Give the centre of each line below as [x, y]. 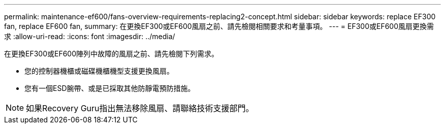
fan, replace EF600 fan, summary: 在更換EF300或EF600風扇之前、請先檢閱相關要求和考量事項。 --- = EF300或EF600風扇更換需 [219, 26]
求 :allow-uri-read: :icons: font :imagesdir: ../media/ [90, 36]
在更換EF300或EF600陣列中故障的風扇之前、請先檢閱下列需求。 [112, 54]
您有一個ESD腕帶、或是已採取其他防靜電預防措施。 [110, 88]
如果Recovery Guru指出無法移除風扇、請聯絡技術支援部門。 [140, 108]
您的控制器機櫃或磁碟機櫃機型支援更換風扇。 [99, 71]
